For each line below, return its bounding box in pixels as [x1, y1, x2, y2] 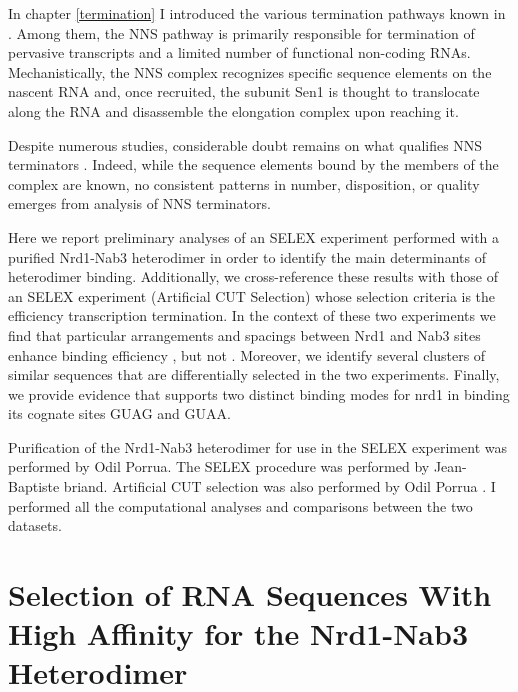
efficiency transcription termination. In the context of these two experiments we [8, 305, 496, 326]
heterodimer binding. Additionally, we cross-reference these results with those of [8, 266, 498, 287]
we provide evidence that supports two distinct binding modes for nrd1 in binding [8, 383, 510, 404]
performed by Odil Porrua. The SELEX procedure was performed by [8, 456, 430, 477]
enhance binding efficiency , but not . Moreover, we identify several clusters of [8, 344, 486, 365]
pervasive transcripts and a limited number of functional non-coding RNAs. [8, 42, 471, 63]
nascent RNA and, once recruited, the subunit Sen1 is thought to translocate [8, 81, 480, 102]
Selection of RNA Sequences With [8, 574, 492, 615]
